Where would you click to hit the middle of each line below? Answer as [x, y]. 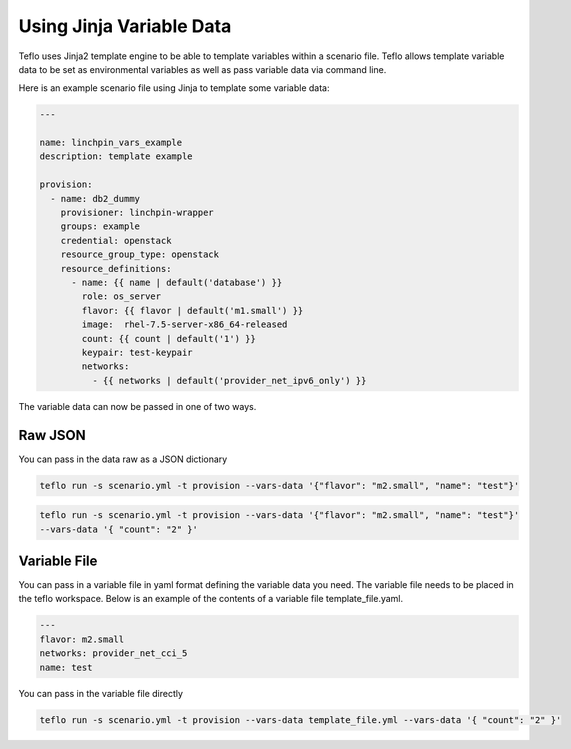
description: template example [116, 156]
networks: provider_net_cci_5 [113, 653]
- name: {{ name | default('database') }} [177, 282]
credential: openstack [116, 240]
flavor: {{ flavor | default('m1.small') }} [192, 310]
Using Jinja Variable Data [125, 26]
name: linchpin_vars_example [111, 143]
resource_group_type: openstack [140, 254]
